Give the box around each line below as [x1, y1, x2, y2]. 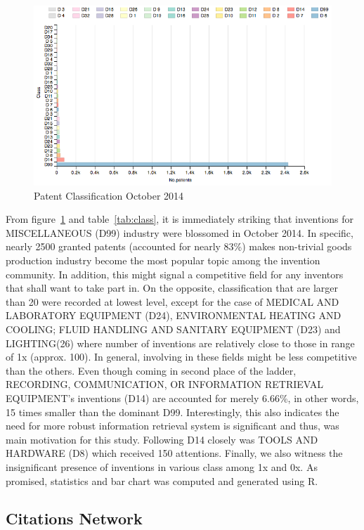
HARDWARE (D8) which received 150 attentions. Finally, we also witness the [6, 446, 343, 460]
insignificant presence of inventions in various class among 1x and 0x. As [6, 459, 318, 474]
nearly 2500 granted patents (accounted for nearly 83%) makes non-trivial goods [6, 239, 352, 254]
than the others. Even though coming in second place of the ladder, [6, 363, 297, 377]
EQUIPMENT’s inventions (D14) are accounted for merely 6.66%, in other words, [6, 390, 359, 405]
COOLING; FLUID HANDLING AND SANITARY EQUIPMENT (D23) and [6, 321, 341, 336]
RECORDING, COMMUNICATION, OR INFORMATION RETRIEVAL [6, 377, 324, 392]
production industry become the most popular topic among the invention [6, 253, 320, 267]
